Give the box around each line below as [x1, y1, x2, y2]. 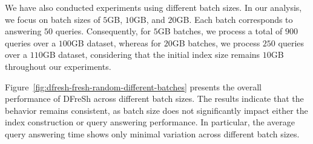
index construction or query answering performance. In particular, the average [5, 116, 295, 128]
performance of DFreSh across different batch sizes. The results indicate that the [5, 92, 304, 105]
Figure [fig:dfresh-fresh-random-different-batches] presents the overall [5, 80, 262, 93]
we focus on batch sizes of [5, 13, 100, 25]
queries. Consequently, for [55, 25, 151, 37]
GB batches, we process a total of [157, 25, 283, 37]
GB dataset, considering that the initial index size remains [42, 48, 260, 61]
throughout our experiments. [5, 60, 111, 72]
